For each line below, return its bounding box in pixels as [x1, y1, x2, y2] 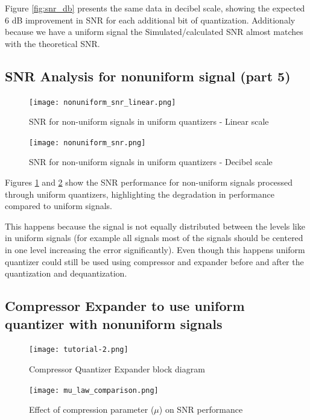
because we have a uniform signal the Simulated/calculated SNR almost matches [5, 25, 303, 38]
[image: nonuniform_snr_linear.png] [29, 98, 176, 107]
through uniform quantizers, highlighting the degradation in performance [5, 187, 274, 200]
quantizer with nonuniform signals [5, 314, 223, 333]
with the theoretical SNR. [5, 37, 100, 49]
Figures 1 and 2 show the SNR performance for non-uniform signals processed [5, 176, 293, 189]
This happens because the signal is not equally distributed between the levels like [5, 219, 305, 232]
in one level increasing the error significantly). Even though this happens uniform [5, 243, 305, 256]
